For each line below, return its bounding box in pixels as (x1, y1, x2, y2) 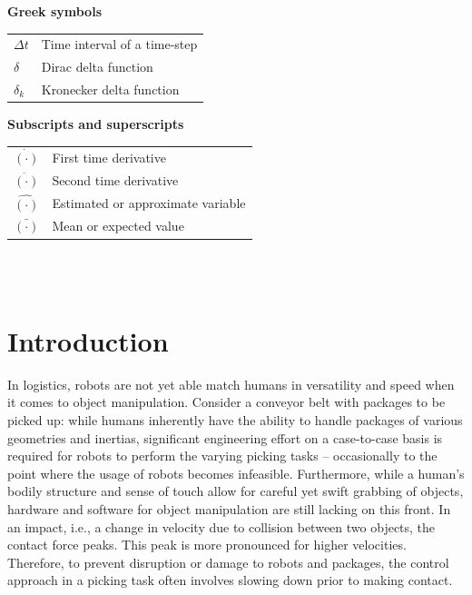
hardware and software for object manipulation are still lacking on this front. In (7, 500, 451, 518)
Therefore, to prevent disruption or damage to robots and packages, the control (7, 552, 449, 571)
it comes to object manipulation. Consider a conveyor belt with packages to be (7, 392, 446, 412)
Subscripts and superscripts (7, 114, 184, 134)
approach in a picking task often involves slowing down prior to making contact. (7, 570, 453, 590)
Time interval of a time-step (41, 35, 198, 54)
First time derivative (52, 147, 166, 166)
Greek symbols (7, 2, 102, 20)
